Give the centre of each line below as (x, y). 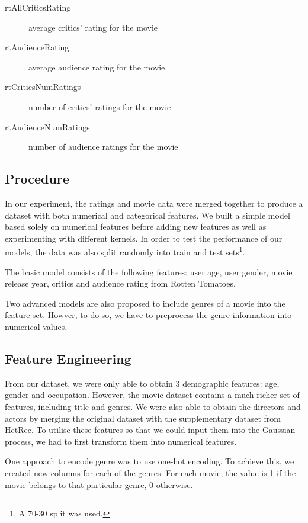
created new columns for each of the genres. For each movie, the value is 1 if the (150, 472)
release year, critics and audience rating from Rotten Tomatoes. (120, 283)
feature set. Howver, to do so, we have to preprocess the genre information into (148, 315)
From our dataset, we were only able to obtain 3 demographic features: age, (142, 383)
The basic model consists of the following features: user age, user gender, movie (149, 272)
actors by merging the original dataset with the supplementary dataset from (143, 418)
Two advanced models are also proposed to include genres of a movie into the (145, 303)
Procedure (37, 179)
